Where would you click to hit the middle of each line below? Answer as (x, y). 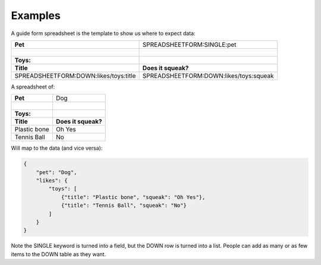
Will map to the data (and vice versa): (57, 148)
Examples (36, 15)
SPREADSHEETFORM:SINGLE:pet (189, 45)
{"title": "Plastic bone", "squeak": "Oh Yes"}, (133, 197)
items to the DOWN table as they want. (59, 254)
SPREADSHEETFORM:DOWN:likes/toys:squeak (208, 75)
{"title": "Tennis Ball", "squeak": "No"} (124, 206)
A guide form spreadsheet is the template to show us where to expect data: (103, 33)
